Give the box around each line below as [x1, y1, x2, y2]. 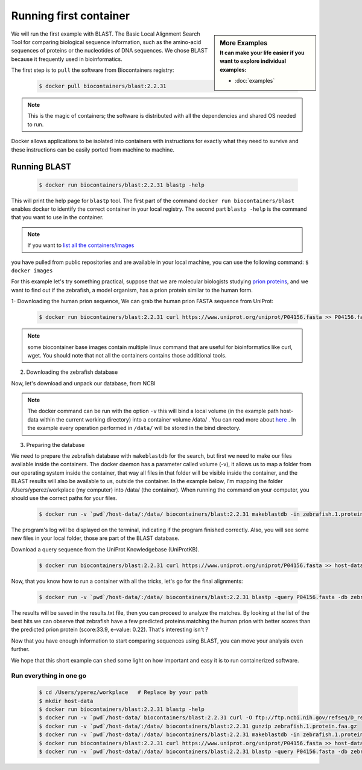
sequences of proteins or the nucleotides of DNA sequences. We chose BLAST [11, 47, 208, 54]
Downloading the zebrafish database [26, 368, 118, 376]
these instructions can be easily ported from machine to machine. [11, 146, 175, 153]
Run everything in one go [11, 672, 87, 680]
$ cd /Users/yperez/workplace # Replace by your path [39, 689, 208, 696]
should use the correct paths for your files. [11, 494, 118, 501]
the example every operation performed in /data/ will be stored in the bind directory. [27, 425, 241, 432]
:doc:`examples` [235, 77, 275, 84]
